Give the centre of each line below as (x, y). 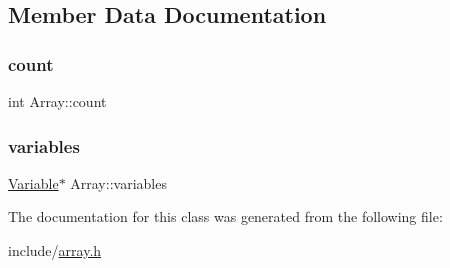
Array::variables (118, 182)
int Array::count (57, 101)
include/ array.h (55, 250)
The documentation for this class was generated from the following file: (225, 216)
